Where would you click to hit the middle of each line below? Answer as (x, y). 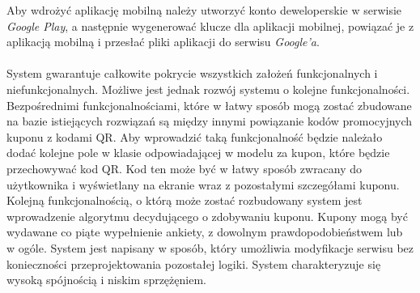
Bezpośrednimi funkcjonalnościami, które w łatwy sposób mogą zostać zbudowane (209, 105)
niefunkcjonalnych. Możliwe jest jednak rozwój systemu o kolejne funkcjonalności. (208, 89)
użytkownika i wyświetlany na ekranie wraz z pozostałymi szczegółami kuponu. (203, 184)
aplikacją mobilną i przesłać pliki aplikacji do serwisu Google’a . (163, 42)
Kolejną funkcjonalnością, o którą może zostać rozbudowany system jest (185, 200)
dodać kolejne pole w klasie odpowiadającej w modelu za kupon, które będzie (198, 153)
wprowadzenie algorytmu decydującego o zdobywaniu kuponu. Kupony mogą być (207, 216)
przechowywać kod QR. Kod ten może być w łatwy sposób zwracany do (185, 168)
